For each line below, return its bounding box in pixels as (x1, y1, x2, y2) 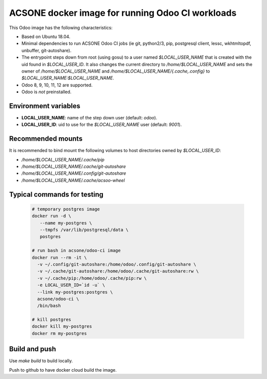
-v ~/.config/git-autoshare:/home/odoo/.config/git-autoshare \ (37, 262, 196, 267)
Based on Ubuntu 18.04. (21, 34, 71, 39)
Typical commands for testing (9, 190, 104, 198)
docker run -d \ (32, 213, 72, 219)
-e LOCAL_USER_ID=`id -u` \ (37, 282, 105, 288)
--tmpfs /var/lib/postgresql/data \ (40, 227, 129, 232)
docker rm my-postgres (32, 331, 87, 336)
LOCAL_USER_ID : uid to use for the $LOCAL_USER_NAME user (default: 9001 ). (21, 121, 182, 128)
